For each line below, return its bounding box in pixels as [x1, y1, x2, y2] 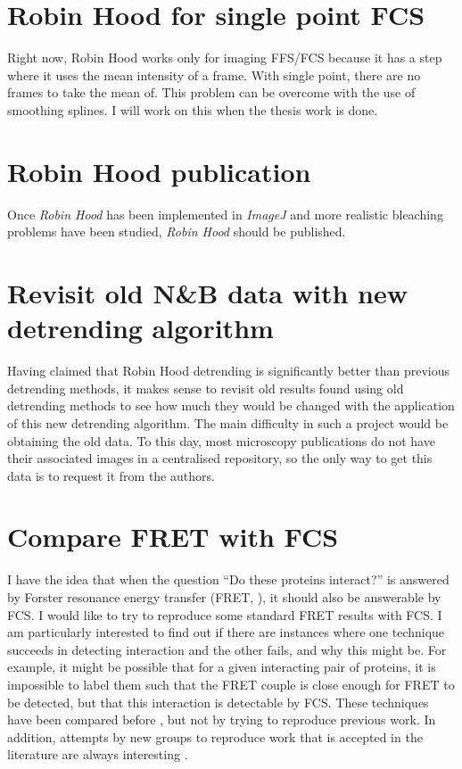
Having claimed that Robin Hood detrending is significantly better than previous [7, 361, 450, 380]
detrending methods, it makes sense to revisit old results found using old [7, 378, 404, 397]
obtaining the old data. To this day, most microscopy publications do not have [7, 431, 435, 450]
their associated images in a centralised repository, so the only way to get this [7, 449, 433, 467]
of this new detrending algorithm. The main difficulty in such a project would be [7, 413, 449, 432]
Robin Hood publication [7, 153, 311, 189]
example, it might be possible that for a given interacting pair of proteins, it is [7, 657, 436, 676]
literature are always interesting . [7, 745, 188, 764]
